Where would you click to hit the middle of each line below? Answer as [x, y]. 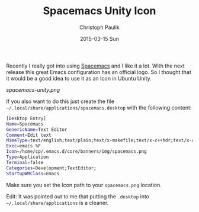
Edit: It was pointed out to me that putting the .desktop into [78, 196]
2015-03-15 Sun [99, 38]
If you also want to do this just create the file [60, 101]
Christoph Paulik [99, 27]
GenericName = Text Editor [37, 129]
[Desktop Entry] [26, 118]
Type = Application [28, 157]
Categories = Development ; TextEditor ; [51, 168]
